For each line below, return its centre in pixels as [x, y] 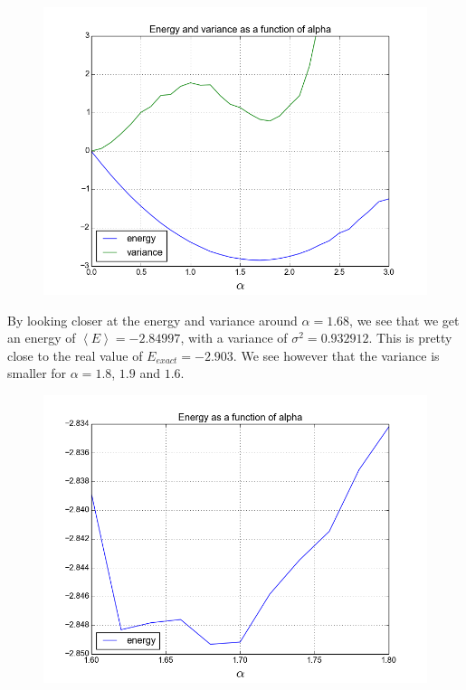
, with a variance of [234, 338]
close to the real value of [75, 355]
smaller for [37, 373]
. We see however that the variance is [336, 355]
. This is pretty [410, 338]
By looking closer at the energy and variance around [152, 320]
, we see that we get [404, 320]
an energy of [42, 338]
